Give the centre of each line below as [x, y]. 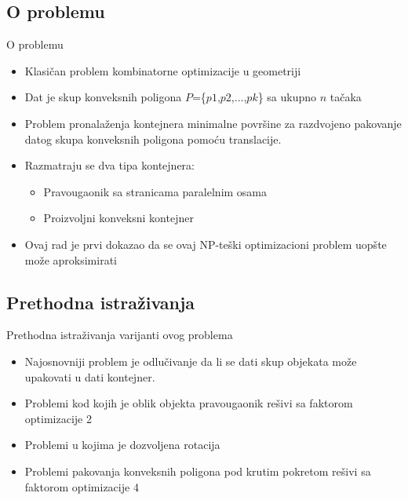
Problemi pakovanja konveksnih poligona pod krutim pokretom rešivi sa [198, 471]
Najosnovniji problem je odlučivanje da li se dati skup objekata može [191, 361]
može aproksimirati [71, 259]
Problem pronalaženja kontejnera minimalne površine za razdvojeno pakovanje [213, 123]
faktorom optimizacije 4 [82, 486]
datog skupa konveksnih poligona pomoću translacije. [153, 139]
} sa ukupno [287, 97]
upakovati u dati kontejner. [90, 376]
